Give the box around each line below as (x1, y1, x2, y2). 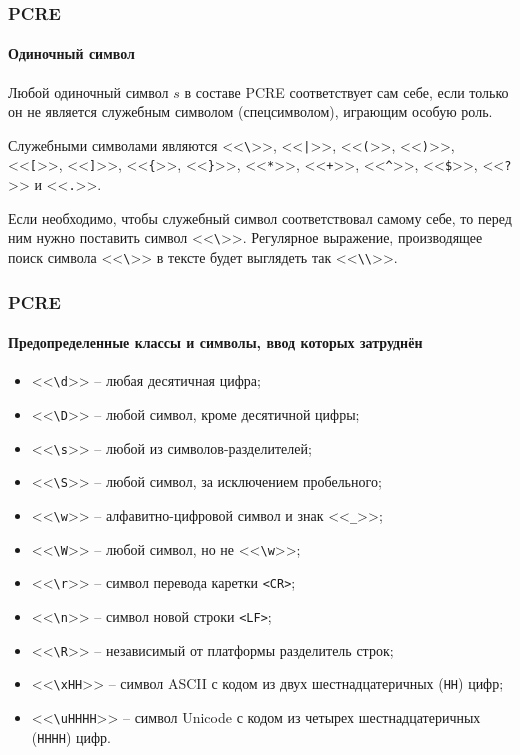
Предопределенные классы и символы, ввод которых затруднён (8, 332, 423, 353)
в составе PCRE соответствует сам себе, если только (184, 81, 509, 102)
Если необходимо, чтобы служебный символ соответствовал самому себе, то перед (8, 207, 512, 228)
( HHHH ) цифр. (31, 726, 111, 747)
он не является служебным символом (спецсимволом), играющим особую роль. (8, 101, 493, 122)
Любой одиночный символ (8, 81, 169, 102)
